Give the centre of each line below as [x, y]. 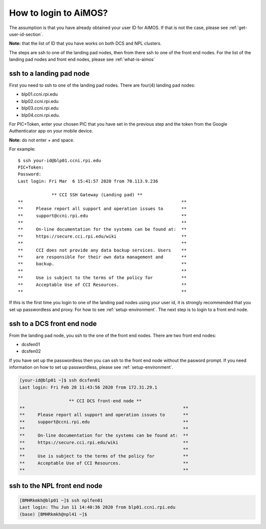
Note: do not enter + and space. [42, 140]
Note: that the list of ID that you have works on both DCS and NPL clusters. [85, 43]
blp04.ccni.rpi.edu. [41, 115]
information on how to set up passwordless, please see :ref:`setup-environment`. [91, 367]
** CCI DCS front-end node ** [105, 401]
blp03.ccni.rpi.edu [40, 108]
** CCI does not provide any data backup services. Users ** [102, 250]
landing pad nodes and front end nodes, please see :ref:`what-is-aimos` [82, 60]
